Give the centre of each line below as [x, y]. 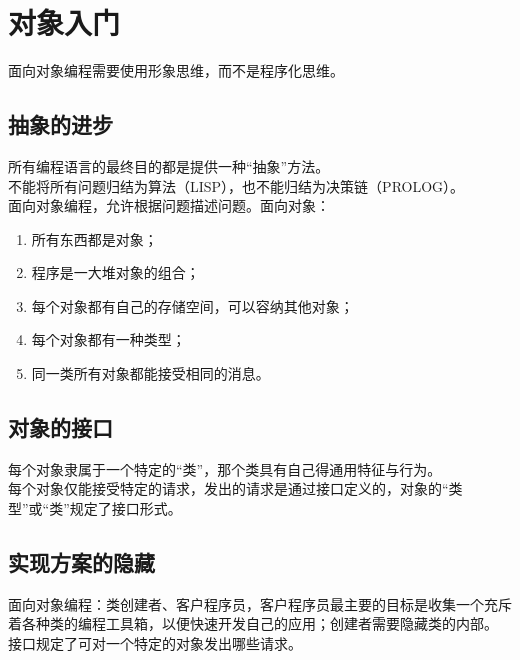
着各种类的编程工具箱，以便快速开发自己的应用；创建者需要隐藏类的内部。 [253, 623]
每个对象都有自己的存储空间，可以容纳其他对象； [192, 305]
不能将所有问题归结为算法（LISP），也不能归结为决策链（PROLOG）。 [236, 185]
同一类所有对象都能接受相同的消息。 [150, 373]
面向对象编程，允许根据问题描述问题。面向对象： [169, 205]
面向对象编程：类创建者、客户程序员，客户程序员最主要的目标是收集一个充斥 [260, 603]
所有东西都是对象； [94, 238]
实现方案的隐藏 [81, 562]
